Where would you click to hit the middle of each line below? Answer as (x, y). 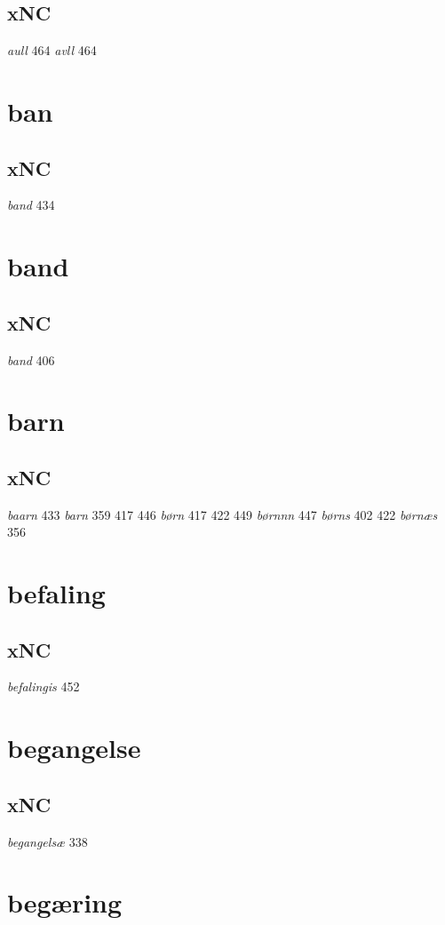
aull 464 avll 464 (52, 50)
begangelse (74, 748)
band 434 (31, 205)
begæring (65, 902)
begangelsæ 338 (48, 841)
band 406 (31, 359)
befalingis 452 (44, 686)
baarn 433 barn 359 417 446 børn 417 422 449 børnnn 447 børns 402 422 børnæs (222, 514)
